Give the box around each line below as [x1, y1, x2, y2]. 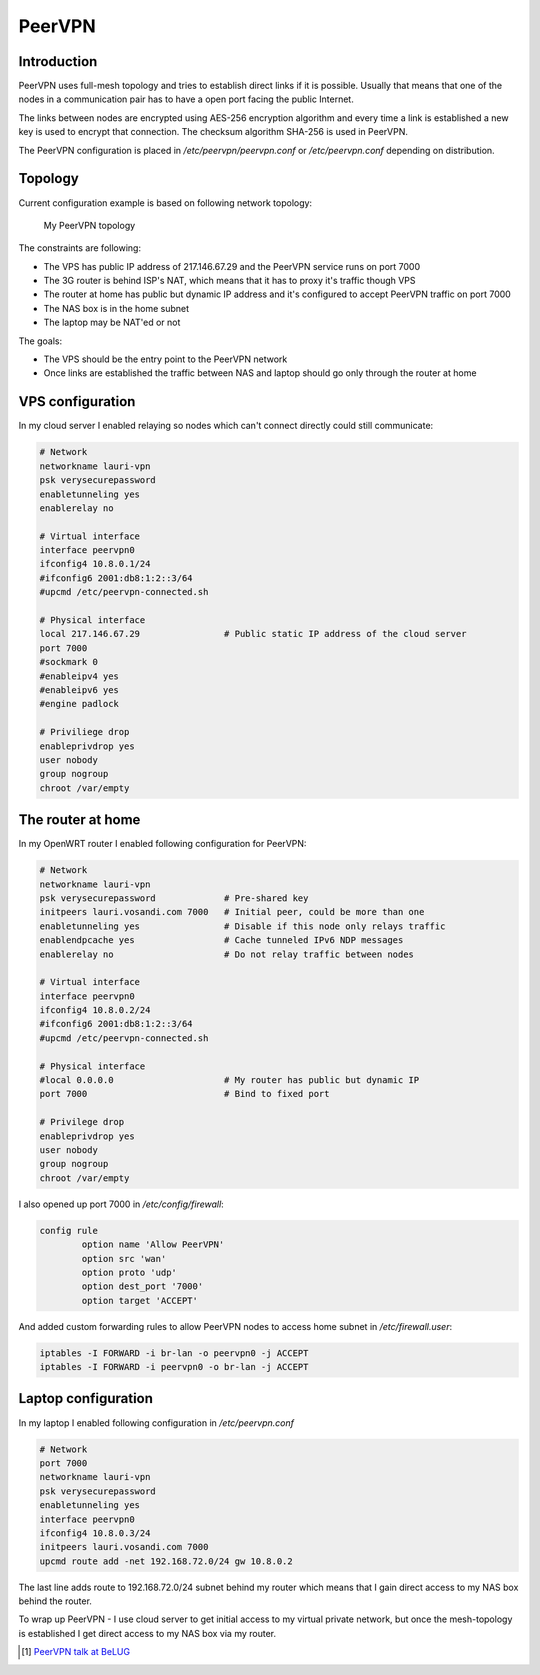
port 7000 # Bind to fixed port [39, 1088, 330, 1100]
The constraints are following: [18, 242, 142, 254]
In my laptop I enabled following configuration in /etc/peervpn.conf [18, 1416, 295, 1429]
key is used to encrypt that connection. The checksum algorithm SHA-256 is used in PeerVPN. [18, 126, 409, 138]
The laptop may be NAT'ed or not [43, 316, 181, 329]
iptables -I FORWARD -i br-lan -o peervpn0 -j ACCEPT [39, 1347, 309, 1359]
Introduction [18, 53, 98, 70]
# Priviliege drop [39, 726, 130, 738]
